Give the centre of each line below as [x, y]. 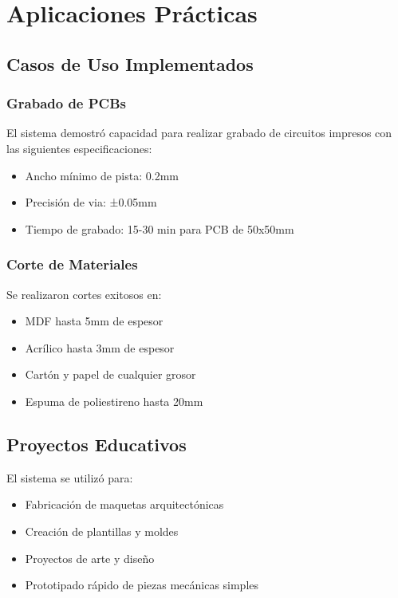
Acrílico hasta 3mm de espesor [100, 347]
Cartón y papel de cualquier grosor [110, 374]
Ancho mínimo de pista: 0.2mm [102, 175]
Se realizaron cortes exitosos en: [84, 294]
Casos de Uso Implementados [130, 63]
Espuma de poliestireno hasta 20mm [114, 401]
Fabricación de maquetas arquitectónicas [124, 504]
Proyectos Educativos [97, 444]
